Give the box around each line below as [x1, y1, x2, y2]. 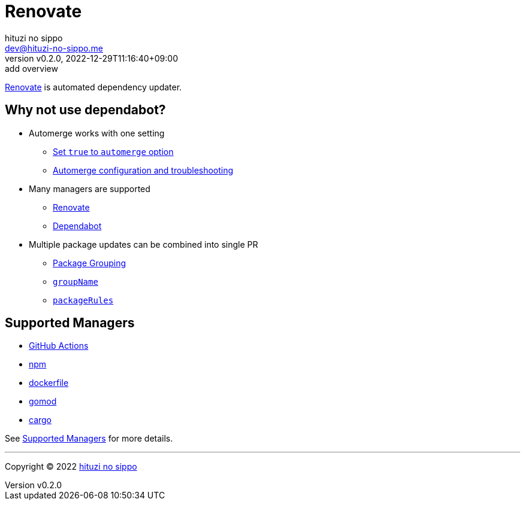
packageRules [53, 295, 114, 305]
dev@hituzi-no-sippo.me [5, 42, 103, 53]
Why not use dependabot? [5, 102, 166, 118]
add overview [5, 63, 58, 74]
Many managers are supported [29, 183, 150, 194]
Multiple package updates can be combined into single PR [29, 239, 258, 250]
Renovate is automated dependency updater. [5, 81, 182, 92]
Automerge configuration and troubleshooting [53, 165, 234, 175]
